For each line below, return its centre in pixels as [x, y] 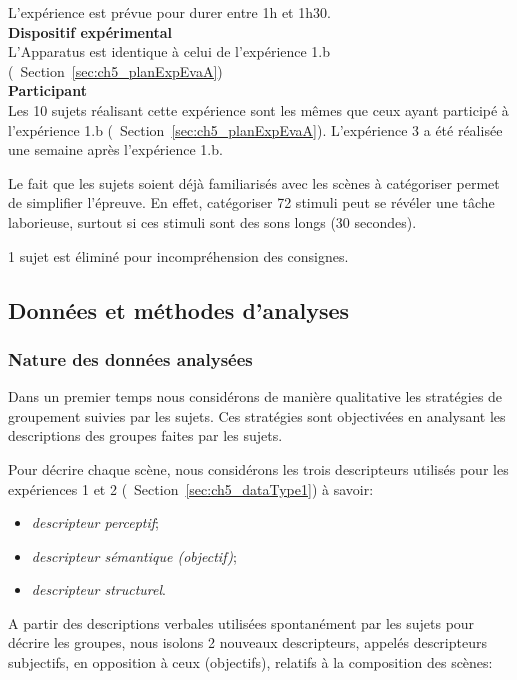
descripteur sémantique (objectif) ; [134, 555]
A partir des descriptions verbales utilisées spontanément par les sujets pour [241, 622]
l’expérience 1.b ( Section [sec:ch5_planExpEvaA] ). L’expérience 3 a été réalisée [255, 129]
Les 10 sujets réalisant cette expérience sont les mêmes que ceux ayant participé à [258, 109]
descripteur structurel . [98, 589]
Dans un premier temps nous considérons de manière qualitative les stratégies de [255, 396]
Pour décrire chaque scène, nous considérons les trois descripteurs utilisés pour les [258, 468]
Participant [47, 90]
